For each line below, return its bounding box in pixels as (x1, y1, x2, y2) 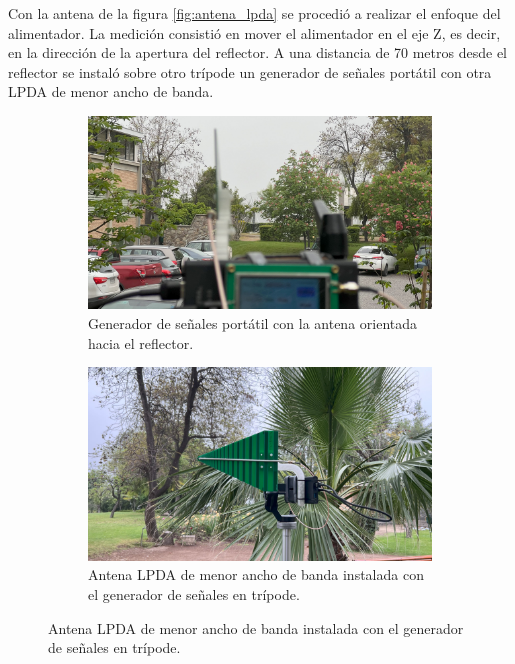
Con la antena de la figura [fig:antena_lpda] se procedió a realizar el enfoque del (8, 3, 501, 23)
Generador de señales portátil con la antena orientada (88, 313, 418, 334)
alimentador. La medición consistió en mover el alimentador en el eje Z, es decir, (8, 22, 501, 43)
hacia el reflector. (88, 332, 194, 353)
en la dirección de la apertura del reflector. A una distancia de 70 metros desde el (8, 42, 507, 63)
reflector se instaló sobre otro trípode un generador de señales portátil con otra (8, 61, 492, 82)
